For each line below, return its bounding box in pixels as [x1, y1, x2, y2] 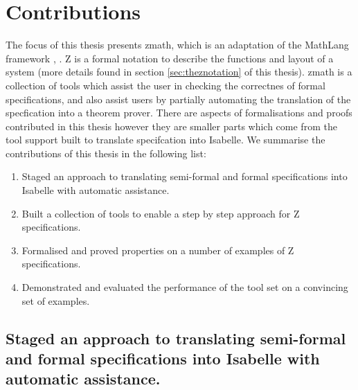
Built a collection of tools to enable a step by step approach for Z [21, 206, 300, 220]
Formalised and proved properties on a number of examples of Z [21, 242, 294, 257]
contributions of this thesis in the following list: [6, 145, 206, 160]
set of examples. [21, 293, 90, 308]
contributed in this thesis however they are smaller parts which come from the [6, 118, 337, 133]
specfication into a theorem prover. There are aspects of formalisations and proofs [6, 105, 352, 120]
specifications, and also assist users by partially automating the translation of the [6, 91, 351, 106]
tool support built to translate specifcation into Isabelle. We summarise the [6, 132, 325, 147]
